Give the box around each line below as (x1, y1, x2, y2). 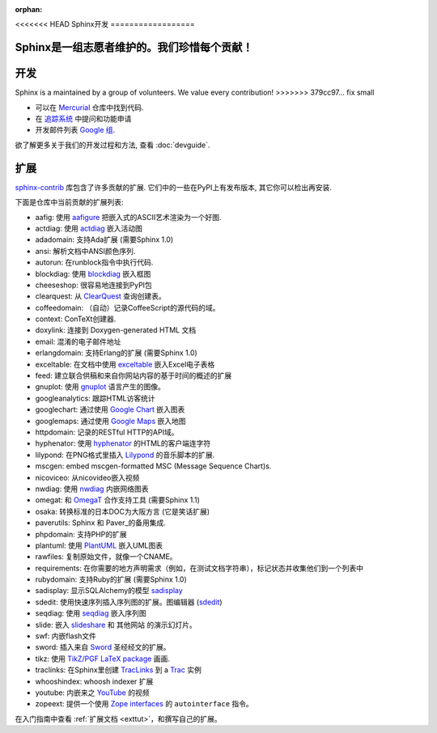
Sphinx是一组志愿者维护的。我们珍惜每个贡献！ (15, 40, 254, 54)
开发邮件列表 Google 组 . (35, 125, 116, 135)
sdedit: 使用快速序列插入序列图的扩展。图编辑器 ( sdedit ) (35, 597, 223, 607)
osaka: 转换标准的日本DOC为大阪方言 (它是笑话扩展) (35, 506, 210, 516)
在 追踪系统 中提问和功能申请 (35, 114, 132, 124)
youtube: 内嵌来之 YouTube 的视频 (35, 688, 150, 697)
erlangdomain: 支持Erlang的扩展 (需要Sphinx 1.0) (35, 348, 197, 358)
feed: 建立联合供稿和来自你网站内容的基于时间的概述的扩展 (35, 371, 232, 380)
